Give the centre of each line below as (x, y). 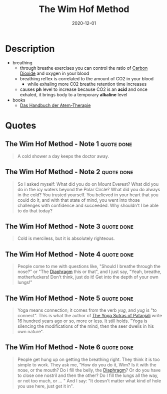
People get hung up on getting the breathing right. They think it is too (88, 359)
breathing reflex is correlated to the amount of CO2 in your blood (87, 78)
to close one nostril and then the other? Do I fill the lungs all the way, (88, 375)
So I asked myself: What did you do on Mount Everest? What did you (88, 184)
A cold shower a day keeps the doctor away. (63, 156)
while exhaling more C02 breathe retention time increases (87, 84)
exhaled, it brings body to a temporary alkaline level (73, 94)
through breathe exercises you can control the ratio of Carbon (84, 68)
